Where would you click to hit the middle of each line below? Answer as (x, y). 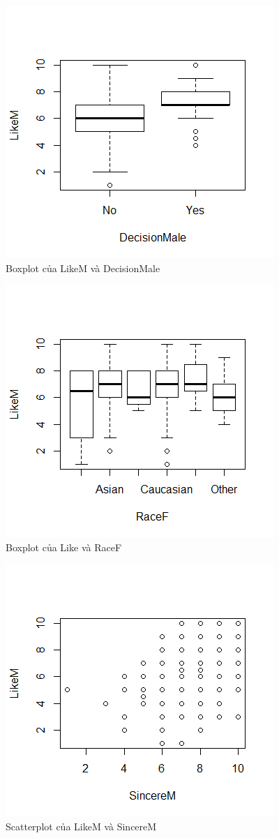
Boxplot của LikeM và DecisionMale (83, 268)
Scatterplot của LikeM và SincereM (81, 826)
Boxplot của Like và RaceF (64, 547)
